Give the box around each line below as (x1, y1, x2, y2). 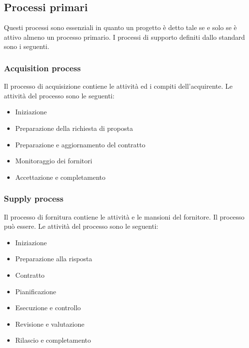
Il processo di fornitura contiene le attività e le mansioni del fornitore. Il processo (4, 211, 245, 221)
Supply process (4, 192, 64, 205)
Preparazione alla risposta (15, 253, 92, 264)
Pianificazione (15, 286, 57, 296)
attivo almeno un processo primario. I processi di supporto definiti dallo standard (4, 32, 245, 42)
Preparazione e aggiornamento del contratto (15, 139, 146, 149)
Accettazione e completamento (15, 172, 106, 182)
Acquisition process (4, 62, 81, 74)
